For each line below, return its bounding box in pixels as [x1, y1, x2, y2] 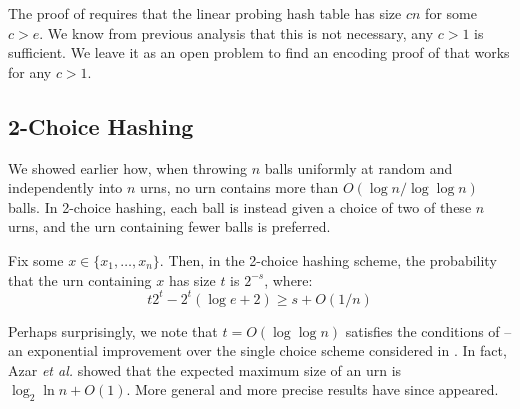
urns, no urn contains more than [140, 177, 339, 198]
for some [425, 3, 477, 23]
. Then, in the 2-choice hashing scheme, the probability [159, 249, 497, 270]
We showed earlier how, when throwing [8, 157, 247, 178]
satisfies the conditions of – [345, 320, 512, 341]
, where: [264, 269, 313, 290]
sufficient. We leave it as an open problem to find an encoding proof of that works [8, 42, 510, 63]
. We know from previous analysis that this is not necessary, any [39, 22, 434, 43]
